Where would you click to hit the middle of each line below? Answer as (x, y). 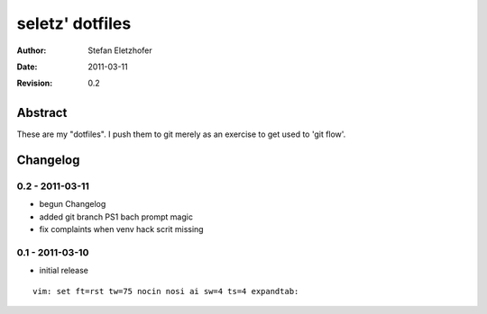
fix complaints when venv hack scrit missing (121, 229)
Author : (32, 50)
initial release (64, 271)
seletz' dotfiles (74, 23)
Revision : (35, 83)
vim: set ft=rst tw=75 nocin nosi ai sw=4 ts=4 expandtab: (166, 291)
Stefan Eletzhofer (120, 50)
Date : (27, 67)
